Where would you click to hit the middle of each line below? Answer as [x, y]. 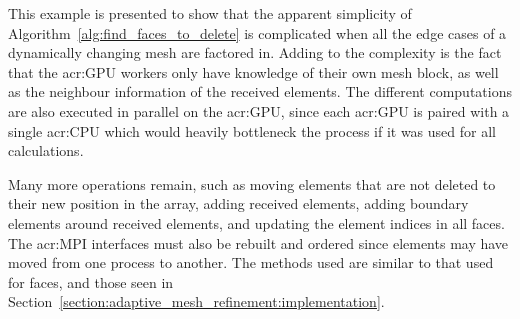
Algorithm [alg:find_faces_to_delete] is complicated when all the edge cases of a [257, 32]
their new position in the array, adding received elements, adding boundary [238, 203]
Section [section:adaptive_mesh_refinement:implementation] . [196, 301]
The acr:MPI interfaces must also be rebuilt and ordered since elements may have [258, 242]
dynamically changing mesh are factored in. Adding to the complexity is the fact [255, 52]
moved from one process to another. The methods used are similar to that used [251, 262]
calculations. [46, 150]
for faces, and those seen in [91, 281]
